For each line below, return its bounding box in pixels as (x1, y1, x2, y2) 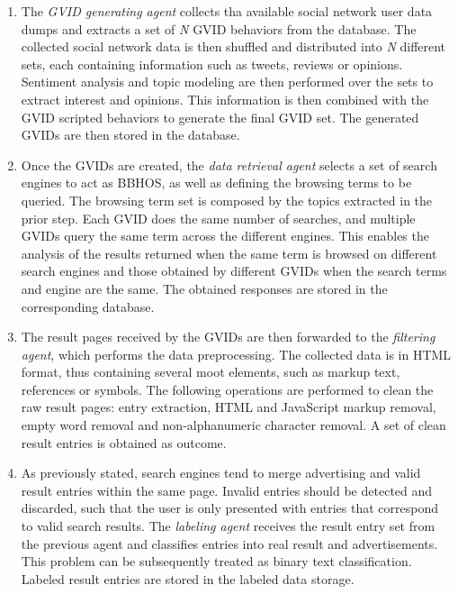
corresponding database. (21, 297, 155, 315)
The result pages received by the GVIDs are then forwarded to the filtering (21, 327, 436, 346)
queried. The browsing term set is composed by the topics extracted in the (21, 190, 433, 209)
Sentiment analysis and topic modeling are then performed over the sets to (21, 72, 434, 91)
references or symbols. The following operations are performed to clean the (21, 379, 434, 398)
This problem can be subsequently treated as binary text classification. (21, 552, 412, 571)
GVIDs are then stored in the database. (21, 125, 240, 144)
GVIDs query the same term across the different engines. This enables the (21, 226, 429, 245)
